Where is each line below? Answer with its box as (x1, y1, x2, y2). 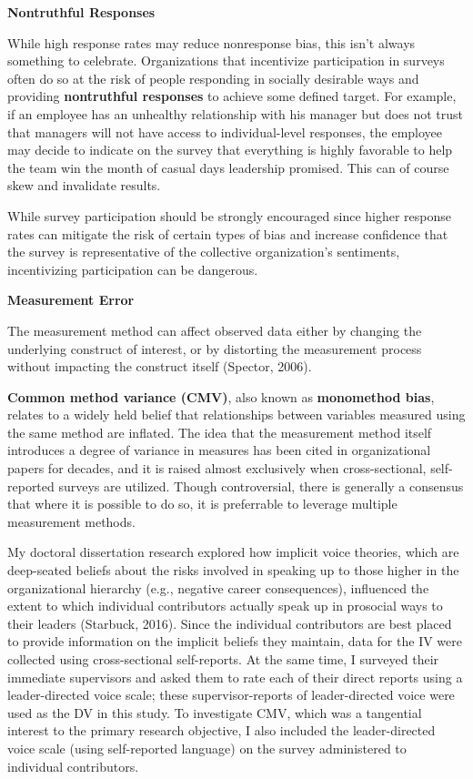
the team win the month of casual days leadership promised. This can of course (7, 157, 449, 177)
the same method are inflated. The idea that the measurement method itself (7, 422, 432, 441)
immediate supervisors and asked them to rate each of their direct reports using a (7, 667, 463, 686)
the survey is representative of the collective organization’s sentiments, (7, 242, 400, 261)
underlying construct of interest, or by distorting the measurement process (7, 339, 422, 358)
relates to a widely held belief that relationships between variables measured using (7, 405, 466, 424)
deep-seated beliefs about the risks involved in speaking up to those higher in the (7, 561, 459, 580)
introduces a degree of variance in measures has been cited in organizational (7, 440, 431, 460)
